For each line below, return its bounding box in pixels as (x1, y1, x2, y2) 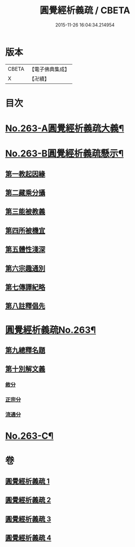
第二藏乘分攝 (5, 189, 46, 197)
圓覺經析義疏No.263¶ (5, 324, 96, 336)
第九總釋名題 (5, 346, 46, 354)
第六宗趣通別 (5, 264, 46, 273)
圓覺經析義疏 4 (5, 534, 52, 542)
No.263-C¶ (5, 430, 54, 442)
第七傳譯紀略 (5, 283, 46, 292)
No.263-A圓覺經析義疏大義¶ (5, 123, 124, 134)
